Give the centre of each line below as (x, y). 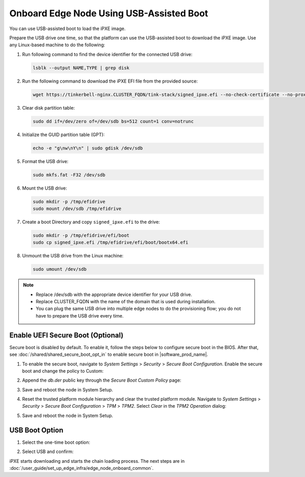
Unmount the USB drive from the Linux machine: (73, 256)
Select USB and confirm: (48, 452)
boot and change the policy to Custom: (63, 371)
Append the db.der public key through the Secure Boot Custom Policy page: (102, 380)
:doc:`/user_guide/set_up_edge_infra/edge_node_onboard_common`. (82, 468)
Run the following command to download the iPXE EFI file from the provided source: (110, 81)
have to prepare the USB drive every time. (80, 315)
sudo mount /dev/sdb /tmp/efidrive (77, 208)
